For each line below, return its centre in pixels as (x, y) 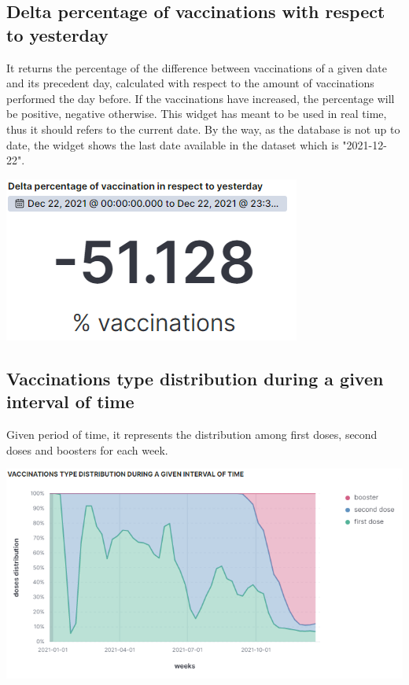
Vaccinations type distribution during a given (195, 378)
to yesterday (57, 34)
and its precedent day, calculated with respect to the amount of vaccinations (190, 83)
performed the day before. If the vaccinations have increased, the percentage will (201, 98)
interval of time (70, 401)
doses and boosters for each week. (87, 449)
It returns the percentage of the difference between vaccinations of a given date (197, 67)
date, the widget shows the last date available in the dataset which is (173, 144)
